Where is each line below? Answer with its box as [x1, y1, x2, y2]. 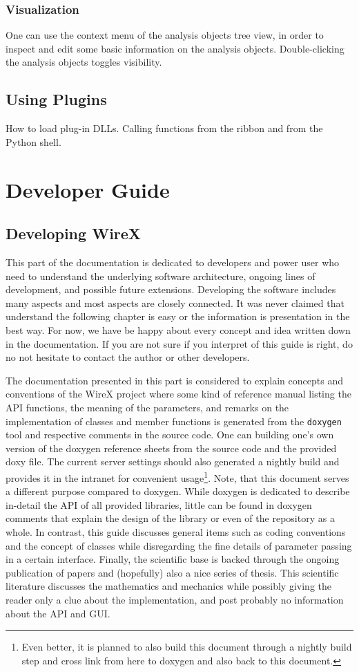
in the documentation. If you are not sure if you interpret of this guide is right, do [6, 336, 353, 351]
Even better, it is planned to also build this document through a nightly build [21, 640, 352, 654]
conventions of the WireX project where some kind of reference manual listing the [6, 386, 351, 401]
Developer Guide [6, 175, 170, 203]
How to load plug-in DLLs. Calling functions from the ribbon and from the [6, 121, 323, 136]
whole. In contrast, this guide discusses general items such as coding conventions [6, 524, 346, 539]
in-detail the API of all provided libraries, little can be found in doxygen [6, 497, 312, 512]
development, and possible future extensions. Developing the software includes [6, 282, 336, 297]
